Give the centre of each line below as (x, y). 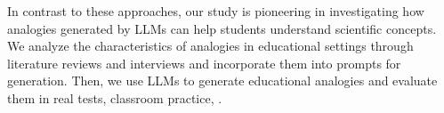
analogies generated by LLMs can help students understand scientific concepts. (222, 28)
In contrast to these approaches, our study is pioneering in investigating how (216, 11)
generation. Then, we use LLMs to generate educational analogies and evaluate (222, 81)
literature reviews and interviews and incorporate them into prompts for (204, 63)
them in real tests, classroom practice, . (115, 97)
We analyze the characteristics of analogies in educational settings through (210, 46)
